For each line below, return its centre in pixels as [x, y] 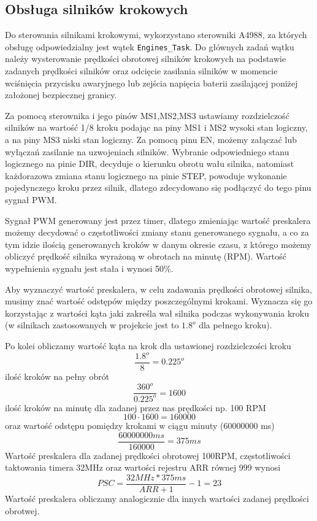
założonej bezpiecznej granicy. [61, 95]
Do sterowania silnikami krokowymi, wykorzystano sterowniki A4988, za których [156, 35]
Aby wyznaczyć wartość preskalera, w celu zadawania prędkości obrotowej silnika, [158, 289]
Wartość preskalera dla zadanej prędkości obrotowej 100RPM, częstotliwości [148, 455]
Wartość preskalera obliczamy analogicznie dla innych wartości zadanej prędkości [157, 499]
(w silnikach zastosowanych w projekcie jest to [92, 325]
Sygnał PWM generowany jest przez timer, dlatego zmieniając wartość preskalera [158, 220]
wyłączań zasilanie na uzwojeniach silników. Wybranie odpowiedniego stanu [147, 151]
